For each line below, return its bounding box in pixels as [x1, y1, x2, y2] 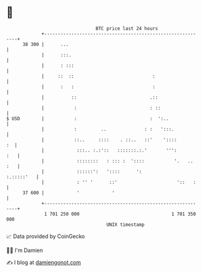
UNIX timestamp [106, 221, 145, 228]
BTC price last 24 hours [96, 25, 158, 32]
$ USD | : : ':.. [6, 115, 169, 122]
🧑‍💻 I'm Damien [6, 247, 44, 254]
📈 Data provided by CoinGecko [6, 233, 85, 240]
